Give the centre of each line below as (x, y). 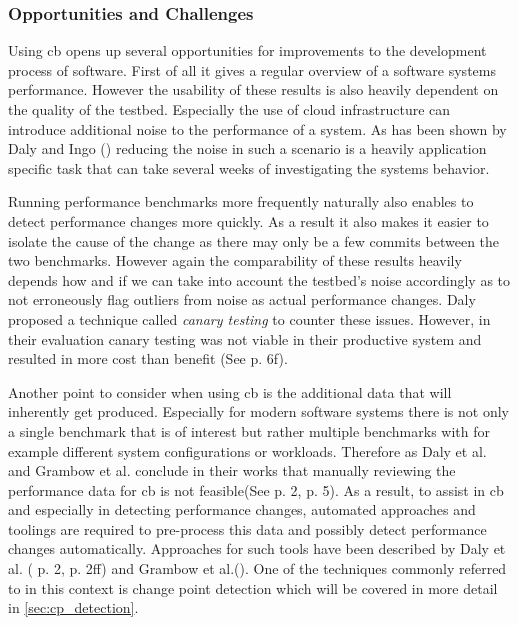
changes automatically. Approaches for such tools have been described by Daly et (257, 548)
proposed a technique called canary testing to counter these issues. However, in (249, 318)
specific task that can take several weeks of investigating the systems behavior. (249, 167)
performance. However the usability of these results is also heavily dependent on (253, 89)
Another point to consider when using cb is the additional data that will (230, 391)
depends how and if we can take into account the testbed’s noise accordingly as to (259, 279)
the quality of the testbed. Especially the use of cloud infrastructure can (229, 109)
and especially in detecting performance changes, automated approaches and (242, 509)
